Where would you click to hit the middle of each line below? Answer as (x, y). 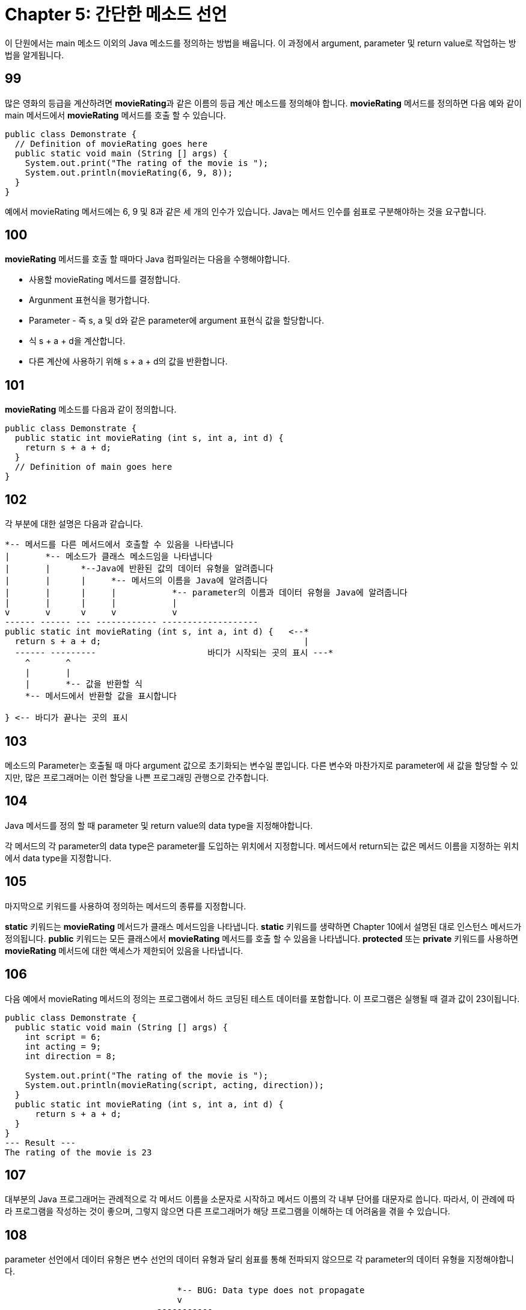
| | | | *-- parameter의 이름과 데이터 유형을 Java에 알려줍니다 (206, 593)
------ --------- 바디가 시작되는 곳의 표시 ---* (174, 653)
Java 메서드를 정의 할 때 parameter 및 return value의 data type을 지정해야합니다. (159, 825)
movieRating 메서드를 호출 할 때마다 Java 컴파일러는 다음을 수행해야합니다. (148, 259)
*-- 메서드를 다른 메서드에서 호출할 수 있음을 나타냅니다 (119, 545)
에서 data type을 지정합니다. (58, 858)
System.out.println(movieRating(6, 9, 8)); (129, 172)
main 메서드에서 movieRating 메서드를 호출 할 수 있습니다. (115, 115)
